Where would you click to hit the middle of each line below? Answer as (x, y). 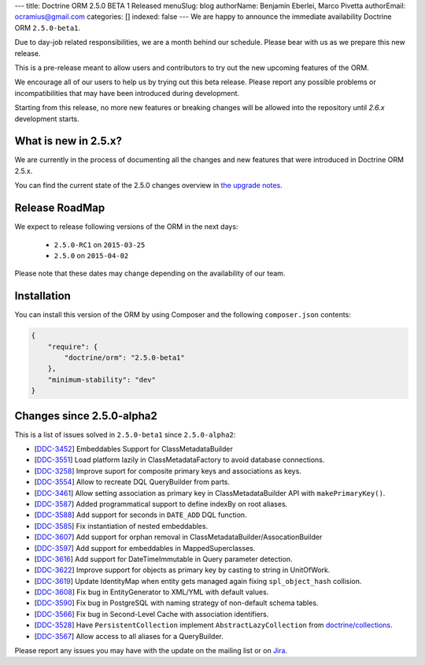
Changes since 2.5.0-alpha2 (86, 416)
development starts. (47, 119)
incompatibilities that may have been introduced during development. (127, 93)
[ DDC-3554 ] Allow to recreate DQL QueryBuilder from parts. (132, 482)
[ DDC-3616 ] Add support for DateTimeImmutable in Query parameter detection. (163, 559)
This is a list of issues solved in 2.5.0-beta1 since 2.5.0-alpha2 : (125, 434)
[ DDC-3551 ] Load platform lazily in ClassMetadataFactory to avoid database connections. (179, 460)
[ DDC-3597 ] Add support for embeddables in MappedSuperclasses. (145, 548)
